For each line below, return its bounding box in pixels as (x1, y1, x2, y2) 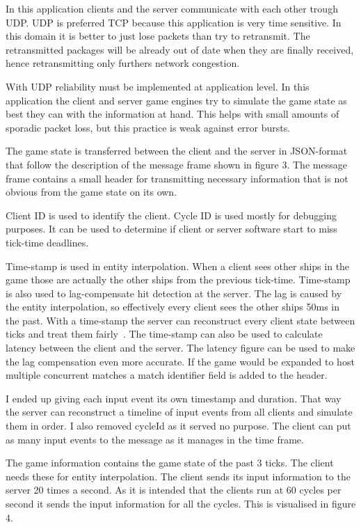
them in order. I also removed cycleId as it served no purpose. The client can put (6, 418, 351, 433)
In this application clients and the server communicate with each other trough (6, 1, 338, 15)
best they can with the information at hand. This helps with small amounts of (6, 107, 339, 121)
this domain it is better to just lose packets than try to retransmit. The (6, 29, 310, 43)
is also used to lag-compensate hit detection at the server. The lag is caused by (6, 285, 342, 300)
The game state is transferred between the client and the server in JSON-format (6, 143, 348, 158)
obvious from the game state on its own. (6, 184, 177, 199)
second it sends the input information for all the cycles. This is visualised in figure (6, 496, 356, 510)
